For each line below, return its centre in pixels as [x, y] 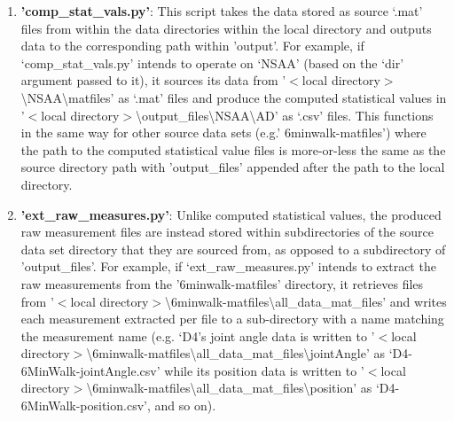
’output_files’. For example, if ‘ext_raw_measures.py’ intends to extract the [228, 266]
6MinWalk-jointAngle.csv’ [90, 370]
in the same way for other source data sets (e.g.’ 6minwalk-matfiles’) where [223, 133]
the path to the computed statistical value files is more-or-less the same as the [233, 149]
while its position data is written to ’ [264, 370]
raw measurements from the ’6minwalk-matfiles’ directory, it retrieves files [222, 283]
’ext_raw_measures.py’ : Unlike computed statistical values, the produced [231, 214]
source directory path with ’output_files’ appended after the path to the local [233, 167]
